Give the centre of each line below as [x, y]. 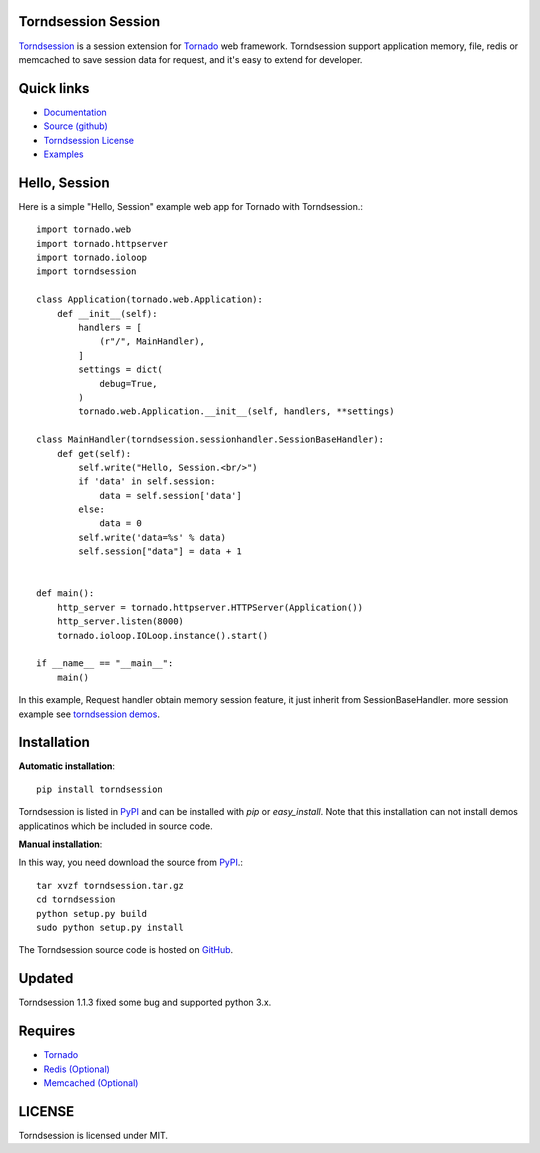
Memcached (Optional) [91, 1082]
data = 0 [120, 523]
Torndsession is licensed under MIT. [93, 1135]
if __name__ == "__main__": [105, 663]
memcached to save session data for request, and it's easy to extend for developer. [190, 59]
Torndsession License [89, 140]
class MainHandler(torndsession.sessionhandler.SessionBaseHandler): [210, 439]
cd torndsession [76, 899]
